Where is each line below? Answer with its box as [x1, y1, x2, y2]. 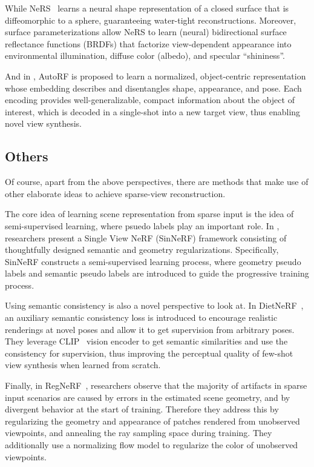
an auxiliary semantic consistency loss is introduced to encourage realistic [5, 311, 278, 324]
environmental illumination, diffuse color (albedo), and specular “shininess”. [5, 49, 285, 62]
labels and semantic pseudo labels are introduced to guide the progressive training [5, 267, 309, 280]
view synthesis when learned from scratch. [5, 358, 161, 371]
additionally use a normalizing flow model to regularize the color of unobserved [5, 438, 298, 451]
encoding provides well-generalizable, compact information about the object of [5, 93, 295, 106]
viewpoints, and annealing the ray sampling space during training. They [5, 426, 272, 439]
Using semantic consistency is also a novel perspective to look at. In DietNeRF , [5, 299, 304, 312]
